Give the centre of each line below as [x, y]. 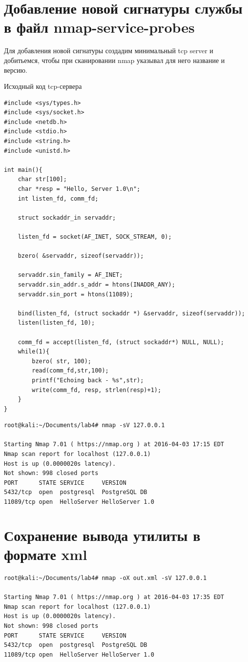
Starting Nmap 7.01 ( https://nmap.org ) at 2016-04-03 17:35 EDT [114, 597]
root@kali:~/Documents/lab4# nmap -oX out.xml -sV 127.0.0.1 [105, 578]
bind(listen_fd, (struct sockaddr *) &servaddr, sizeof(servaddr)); [131, 313]
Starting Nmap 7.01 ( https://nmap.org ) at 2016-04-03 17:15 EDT [114, 445]
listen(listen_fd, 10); [56, 323]
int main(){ [23, 170]
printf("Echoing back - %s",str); [88, 380]
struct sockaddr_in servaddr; [67, 217]
